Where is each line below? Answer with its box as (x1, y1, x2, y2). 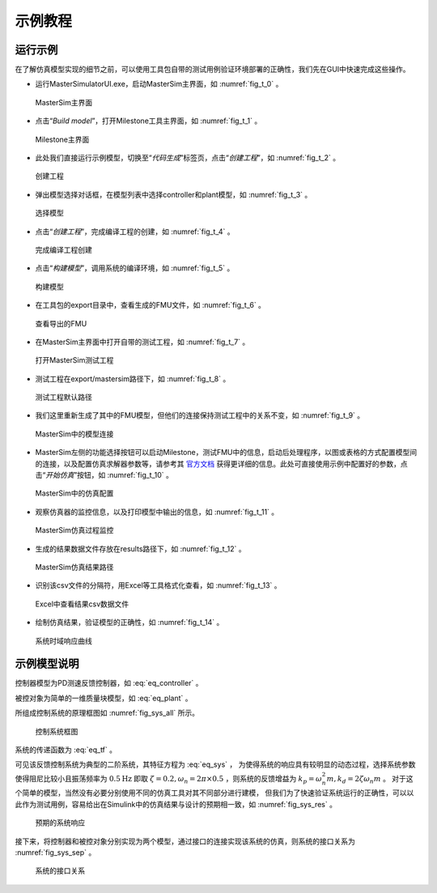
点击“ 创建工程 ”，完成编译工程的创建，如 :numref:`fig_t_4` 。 (35, 227, 235, 236)
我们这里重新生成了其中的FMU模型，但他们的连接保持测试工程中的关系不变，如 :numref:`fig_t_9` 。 (35, 410, 365, 420)
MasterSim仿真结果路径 (35, 563, 114, 572)
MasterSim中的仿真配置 (35, 488, 114, 498)
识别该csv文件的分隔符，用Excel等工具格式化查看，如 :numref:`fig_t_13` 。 (35, 580, 282, 590)
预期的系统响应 (35, 818, 85, 827)
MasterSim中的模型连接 (35, 429, 114, 439)
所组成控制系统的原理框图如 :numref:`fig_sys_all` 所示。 (15, 708, 200, 718)
